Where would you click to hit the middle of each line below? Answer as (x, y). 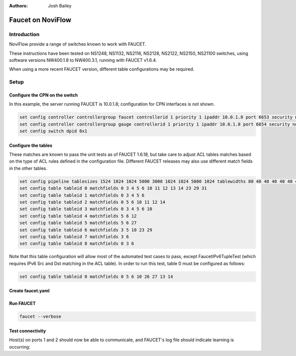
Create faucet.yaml (29, 291)
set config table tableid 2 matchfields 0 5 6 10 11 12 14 (92, 202)
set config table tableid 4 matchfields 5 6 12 (78, 216)
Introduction (24, 34)
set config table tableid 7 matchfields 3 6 (74, 237)
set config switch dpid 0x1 (53, 131)
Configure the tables (31, 145)
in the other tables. (28, 168)
